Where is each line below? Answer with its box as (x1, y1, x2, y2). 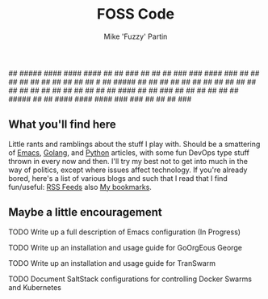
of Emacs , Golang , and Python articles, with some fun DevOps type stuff (8, 147, 250, 158)
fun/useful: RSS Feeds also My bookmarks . (8, 182, 152, 192)
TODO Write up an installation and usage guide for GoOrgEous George (8, 242, 242, 252)
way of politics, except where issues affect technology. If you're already (8, 165, 248, 175)
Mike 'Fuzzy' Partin (103, 32, 168, 41)
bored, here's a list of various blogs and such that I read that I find (8, 173, 228, 183)
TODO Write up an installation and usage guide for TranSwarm (8, 258, 216, 267)
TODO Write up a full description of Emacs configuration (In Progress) (8, 227, 241, 237)
